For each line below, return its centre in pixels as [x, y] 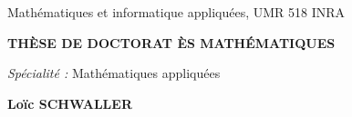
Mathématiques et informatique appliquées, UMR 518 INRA [176, 12]
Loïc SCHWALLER [70, 103]
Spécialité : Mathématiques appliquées [114, 73]
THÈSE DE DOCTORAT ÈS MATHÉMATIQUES [171, 42]
